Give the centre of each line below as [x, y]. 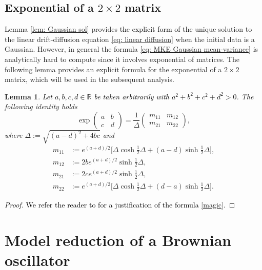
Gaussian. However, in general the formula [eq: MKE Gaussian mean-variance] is [132, 49]
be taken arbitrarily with [132, 96]
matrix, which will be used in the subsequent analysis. [89, 79]
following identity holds [41, 106]
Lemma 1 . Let [28, 96]
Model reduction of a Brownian [118, 240]
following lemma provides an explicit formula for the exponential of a [113, 69]
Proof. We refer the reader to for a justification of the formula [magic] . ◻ [120, 205]
